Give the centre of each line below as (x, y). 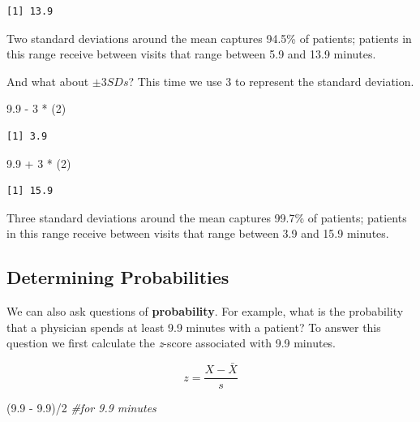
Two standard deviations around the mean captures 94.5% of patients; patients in (209, 38)
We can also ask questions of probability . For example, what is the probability (205, 311)
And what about (48, 81)
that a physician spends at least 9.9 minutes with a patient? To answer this (194, 327)
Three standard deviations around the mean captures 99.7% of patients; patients (207, 217)
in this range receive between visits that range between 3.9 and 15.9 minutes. (198, 233)
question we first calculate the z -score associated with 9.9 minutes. (171, 343)
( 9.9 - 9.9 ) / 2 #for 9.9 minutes (81, 408)
